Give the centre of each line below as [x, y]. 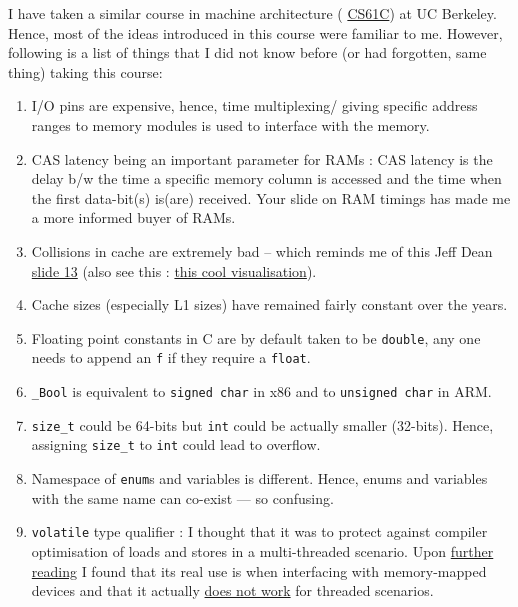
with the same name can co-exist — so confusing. [182, 497]
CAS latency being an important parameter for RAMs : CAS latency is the [262, 158]
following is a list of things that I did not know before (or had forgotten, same [247, 52]
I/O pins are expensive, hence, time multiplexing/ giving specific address [254, 105]
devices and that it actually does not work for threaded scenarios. [232, 590]
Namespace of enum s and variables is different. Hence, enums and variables [259, 478]
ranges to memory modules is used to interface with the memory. [230, 124]
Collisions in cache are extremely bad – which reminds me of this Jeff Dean [262, 250]
